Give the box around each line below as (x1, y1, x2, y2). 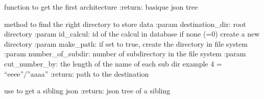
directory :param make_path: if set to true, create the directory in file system (4, 38, 248, 49)
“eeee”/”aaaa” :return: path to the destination (4, 68, 149, 79)
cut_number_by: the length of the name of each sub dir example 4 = (4, 58, 222, 69)
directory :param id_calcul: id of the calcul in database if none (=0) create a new (4, 28, 260, 39)
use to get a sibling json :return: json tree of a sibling (4, 85, 171, 96)
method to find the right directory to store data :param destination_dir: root (4, 18, 246, 29)
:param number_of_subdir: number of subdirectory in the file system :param (4, 48, 246, 59)
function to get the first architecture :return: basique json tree (4, 2, 198, 12)
